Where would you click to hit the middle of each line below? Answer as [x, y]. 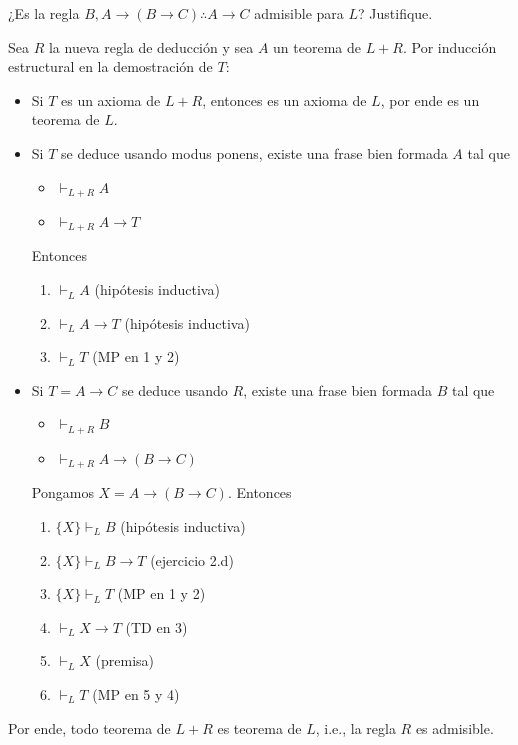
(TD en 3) [156, 626]
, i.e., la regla [355, 727]
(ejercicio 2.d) [192, 559]
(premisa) [125, 660]
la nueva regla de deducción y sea [151, 46]
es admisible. [454, 727]
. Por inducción [449, 46]
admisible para [299, 13]
